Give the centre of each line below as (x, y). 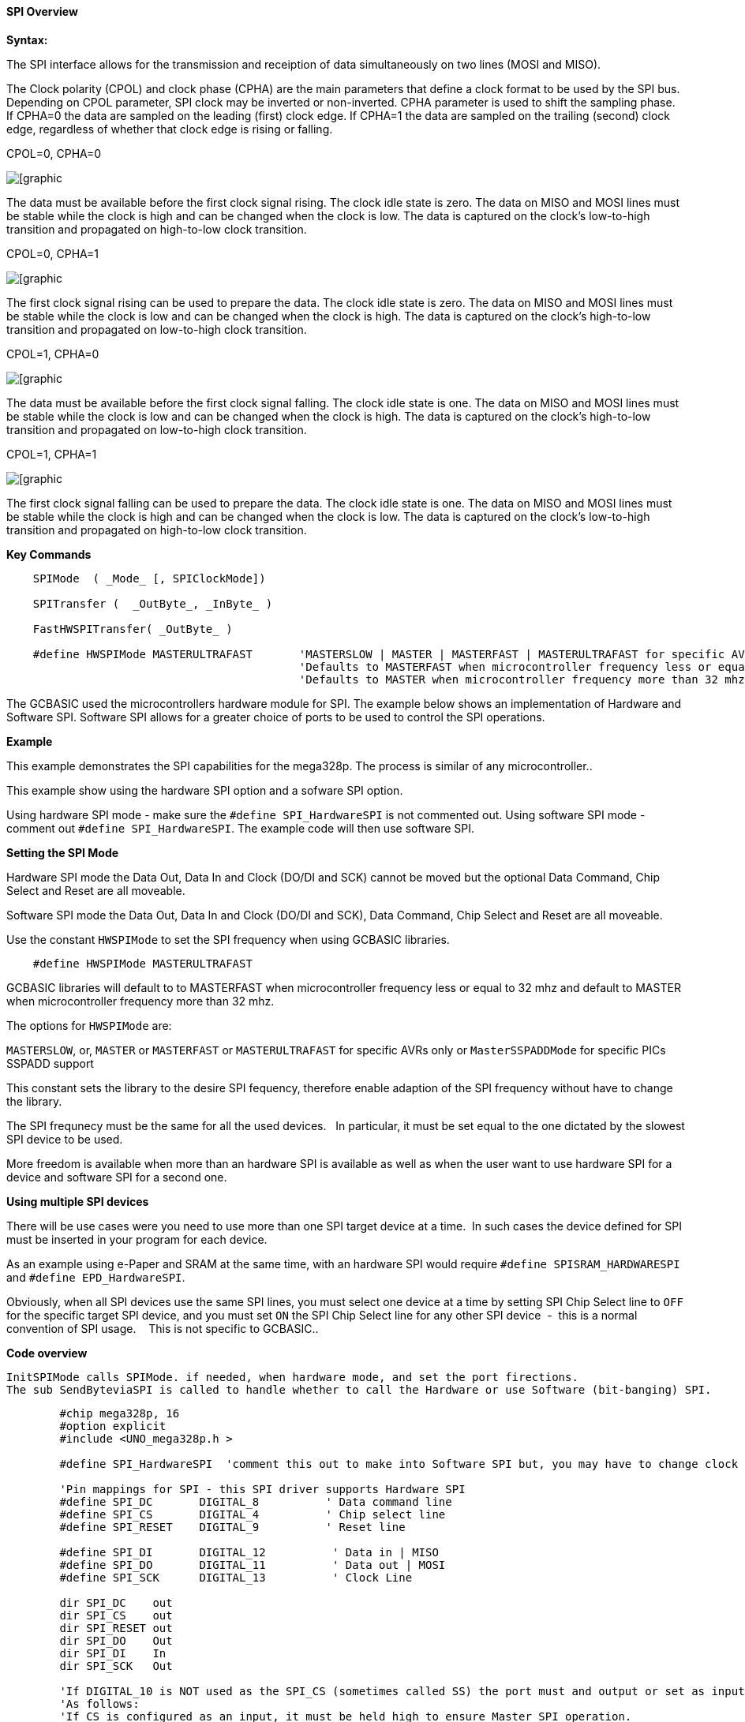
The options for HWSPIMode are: (89, 1025)
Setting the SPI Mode (63, 852)
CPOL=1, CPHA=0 (53, 354)
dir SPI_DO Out (116, 1640)
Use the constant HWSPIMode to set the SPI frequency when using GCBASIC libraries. (228, 939)
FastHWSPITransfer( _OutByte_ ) (133, 629)
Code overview (47, 1353)
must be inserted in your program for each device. (137, 1239)
